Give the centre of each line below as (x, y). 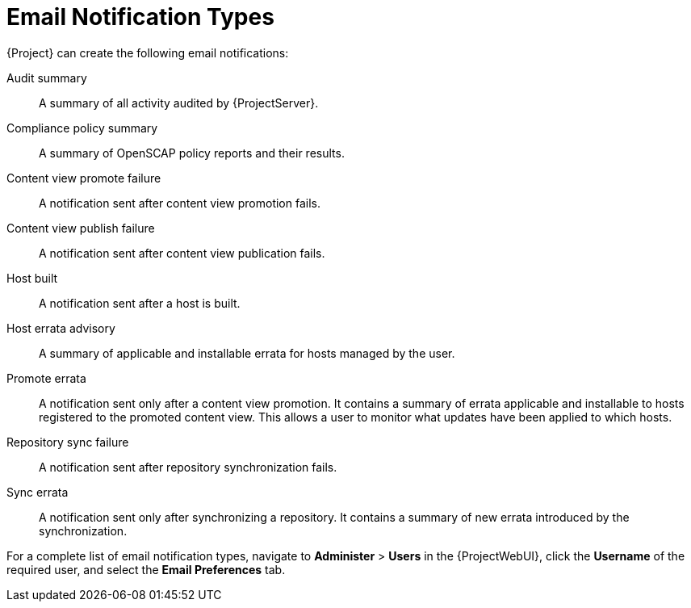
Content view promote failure (84, 178)
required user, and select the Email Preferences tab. (146, 569)
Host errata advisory (61, 328)
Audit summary (47, 78)
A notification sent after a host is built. (140, 303)
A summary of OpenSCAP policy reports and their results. (192, 153)
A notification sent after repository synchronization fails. (188, 467)
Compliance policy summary (82, 128)
